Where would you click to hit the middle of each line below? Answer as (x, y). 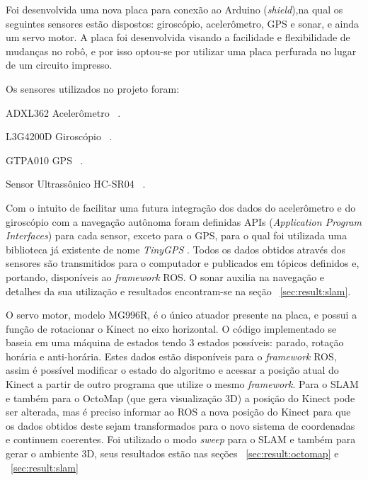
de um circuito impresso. (59, 65)
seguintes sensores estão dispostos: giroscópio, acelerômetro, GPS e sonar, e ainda (183, 23)
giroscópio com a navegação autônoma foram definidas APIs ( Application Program (184, 221)
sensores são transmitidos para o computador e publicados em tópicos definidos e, (183, 263)
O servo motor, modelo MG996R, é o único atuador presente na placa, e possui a (182, 315)
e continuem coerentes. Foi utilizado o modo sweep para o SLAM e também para (181, 439)
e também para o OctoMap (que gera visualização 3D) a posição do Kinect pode (180, 398)
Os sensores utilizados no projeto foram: (93, 88)
